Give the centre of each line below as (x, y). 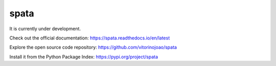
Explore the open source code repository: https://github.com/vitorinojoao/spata (93, 47)
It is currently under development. (45, 29)
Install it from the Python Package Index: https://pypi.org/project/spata (84, 57)
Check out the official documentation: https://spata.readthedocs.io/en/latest (90, 38)
